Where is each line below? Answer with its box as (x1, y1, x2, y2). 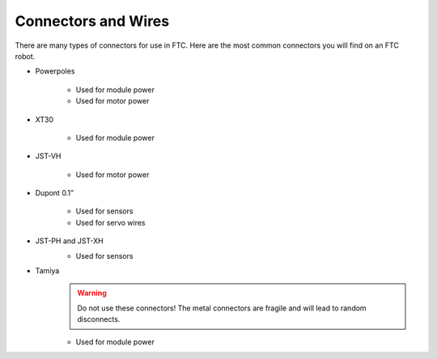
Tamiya (35, 266, 60, 276)
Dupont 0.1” (35, 188, 74, 198)
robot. (15, 51, 36, 61)
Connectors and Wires (15, 12, 170, 30)
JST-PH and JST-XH (35, 236, 104, 246)
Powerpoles (35, 66, 75, 76)
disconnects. (77, 315, 121, 324)
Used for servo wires (75, 218, 146, 227)
